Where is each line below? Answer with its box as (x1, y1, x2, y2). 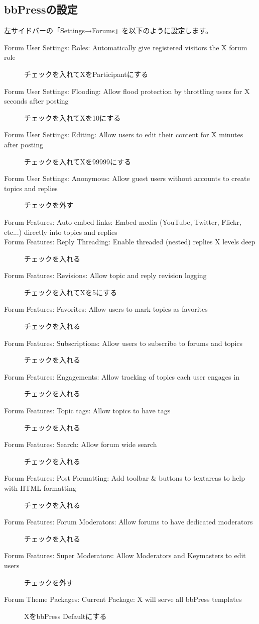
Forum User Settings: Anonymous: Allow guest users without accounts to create (4, 173, 250, 184)
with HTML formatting (4, 483, 76, 493)
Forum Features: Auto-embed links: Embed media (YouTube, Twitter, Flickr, (4, 216, 241, 227)
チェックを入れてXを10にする (24, 112, 121, 123)
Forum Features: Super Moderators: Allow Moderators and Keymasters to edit (4, 550, 246, 561)
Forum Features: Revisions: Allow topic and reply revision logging (4, 270, 207, 281)
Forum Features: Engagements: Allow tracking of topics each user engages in (4, 371, 239, 382)
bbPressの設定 (4, 2, 78, 17)
